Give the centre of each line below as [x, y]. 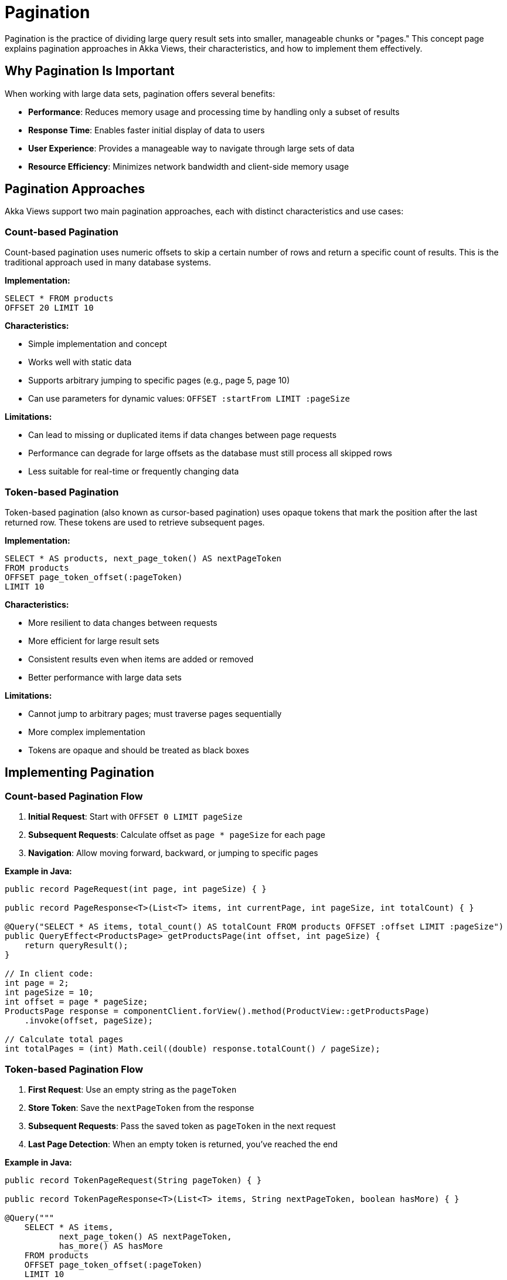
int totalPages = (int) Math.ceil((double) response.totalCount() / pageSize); [193, 1049]
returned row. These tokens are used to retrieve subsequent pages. [135, 522]
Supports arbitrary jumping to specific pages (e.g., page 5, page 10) [159, 380]
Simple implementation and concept [98, 344]
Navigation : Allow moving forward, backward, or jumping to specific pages [173, 853]
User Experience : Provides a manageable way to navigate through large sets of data [191, 148]
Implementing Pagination [80, 773]
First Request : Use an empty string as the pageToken [132, 1089]
